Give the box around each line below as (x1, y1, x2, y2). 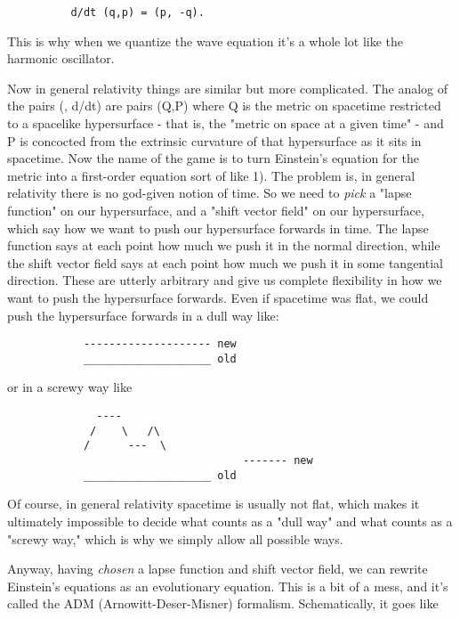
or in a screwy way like (7, 378, 133, 396)
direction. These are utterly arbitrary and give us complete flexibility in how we (7, 271, 442, 289)
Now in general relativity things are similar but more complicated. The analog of (7, 78, 448, 97)
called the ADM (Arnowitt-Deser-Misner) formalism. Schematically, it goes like (7, 594, 439, 613)
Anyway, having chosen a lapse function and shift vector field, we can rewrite (7, 559, 428, 578)
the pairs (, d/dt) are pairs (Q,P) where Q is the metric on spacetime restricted (7, 96, 441, 115)
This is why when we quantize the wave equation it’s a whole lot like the (7, 31, 404, 50)
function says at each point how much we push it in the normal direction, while (7, 236, 440, 255)
